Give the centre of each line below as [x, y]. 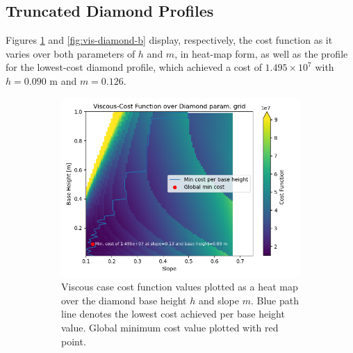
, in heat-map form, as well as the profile [261, 53]
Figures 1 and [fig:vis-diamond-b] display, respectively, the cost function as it [169, 40]
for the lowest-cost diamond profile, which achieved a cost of [134, 67]
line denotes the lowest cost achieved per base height [173, 314]
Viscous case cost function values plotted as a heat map [180, 287]
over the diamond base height [124, 300]
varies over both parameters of [71, 53]
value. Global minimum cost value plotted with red [170, 327]
